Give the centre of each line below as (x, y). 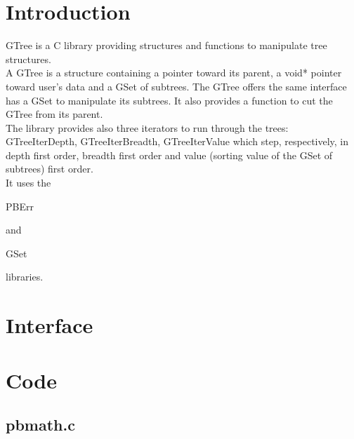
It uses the (28, 183)
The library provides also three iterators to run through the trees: (147, 127)
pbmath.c (40, 425)
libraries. (25, 277)
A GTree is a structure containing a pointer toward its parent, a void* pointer (174, 73)
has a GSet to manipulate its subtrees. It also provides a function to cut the (169, 100)
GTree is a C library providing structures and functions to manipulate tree (166, 45)
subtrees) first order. (50, 169)
